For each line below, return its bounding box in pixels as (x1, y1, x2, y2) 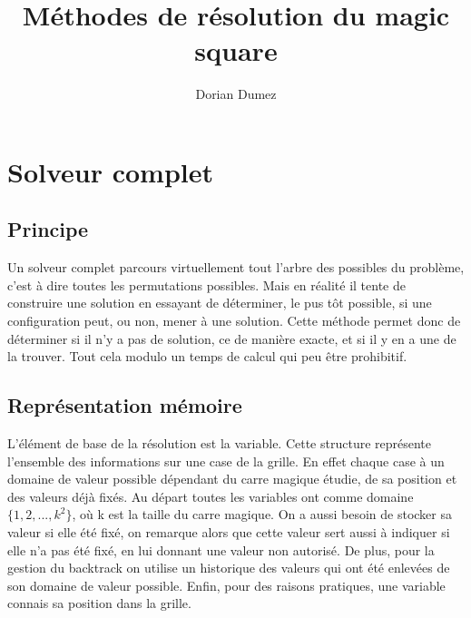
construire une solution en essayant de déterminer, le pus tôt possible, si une (7, 293, 432, 312)
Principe (7, 215, 89, 243)
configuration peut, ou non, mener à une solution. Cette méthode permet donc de (7, 311, 461, 330)
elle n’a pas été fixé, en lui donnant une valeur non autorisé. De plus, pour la (7, 540, 435, 559)
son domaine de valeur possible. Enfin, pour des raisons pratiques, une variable (7, 575, 446, 594)
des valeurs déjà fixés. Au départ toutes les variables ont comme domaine (7, 486, 414, 505)
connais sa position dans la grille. (7, 593, 191, 613)
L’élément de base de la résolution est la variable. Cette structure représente (7, 434, 432, 453)
